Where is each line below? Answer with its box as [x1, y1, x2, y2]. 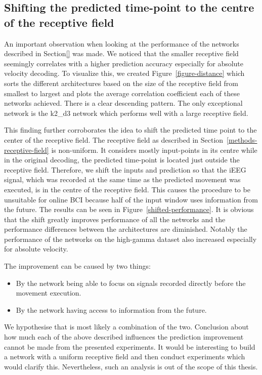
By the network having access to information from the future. [16, 304, 207, 315]
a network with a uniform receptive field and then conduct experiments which [4, 351, 245, 362]
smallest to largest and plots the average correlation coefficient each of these [4, 88, 240, 98]
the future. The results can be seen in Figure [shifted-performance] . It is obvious [4, 204, 254, 215]
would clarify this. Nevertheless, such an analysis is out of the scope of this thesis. [4, 361, 258, 371]
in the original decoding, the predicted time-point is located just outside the [4, 154, 240, 165]
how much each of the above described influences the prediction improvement [4, 331, 244, 342]
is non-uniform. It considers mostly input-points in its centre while [51, 144, 257, 155]
